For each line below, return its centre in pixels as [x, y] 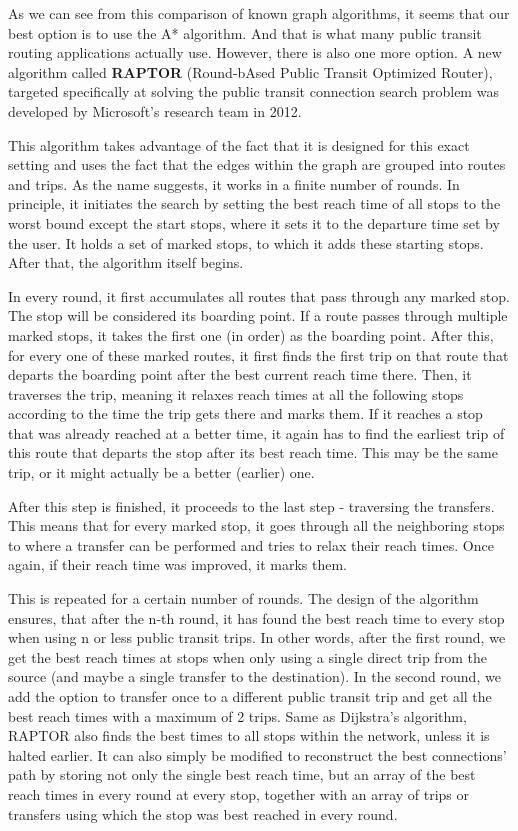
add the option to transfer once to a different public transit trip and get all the [250, 696]
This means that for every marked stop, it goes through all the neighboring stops [256, 525]
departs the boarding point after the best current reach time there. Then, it [240, 374]
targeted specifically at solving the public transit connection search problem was [253, 91]
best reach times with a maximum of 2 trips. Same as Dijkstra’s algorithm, [237, 715]
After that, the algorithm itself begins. [126, 262]
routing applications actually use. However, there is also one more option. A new [255, 52]
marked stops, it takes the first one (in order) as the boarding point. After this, [251, 334]
